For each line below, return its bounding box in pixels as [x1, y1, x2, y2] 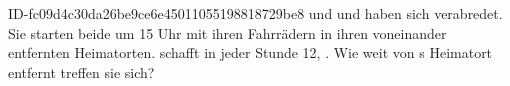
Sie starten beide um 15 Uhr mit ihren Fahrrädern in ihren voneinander [8, 22, 447, 43]
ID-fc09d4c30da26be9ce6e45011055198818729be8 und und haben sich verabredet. [8, 3, 503, 23]
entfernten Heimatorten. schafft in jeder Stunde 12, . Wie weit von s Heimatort [8, 42, 493, 63]
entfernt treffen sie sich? [8, 61, 155, 82]
